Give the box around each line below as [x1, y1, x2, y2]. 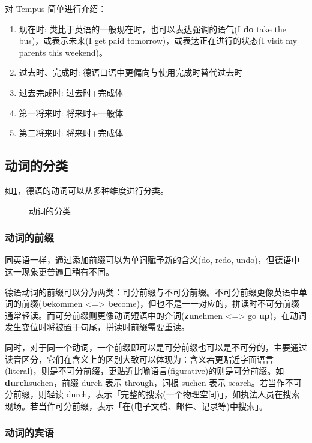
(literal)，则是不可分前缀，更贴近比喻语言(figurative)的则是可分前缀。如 [5, 364, 284, 377]
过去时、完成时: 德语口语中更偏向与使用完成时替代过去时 [19, 66, 243, 79]
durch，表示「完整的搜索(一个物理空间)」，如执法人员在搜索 [66, 388, 300, 400]
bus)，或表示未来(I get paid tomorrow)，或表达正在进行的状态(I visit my [19, 34, 297, 47]
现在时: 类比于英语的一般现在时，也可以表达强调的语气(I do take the [19, 22, 286, 35]
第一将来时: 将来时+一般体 [19, 106, 124, 119]
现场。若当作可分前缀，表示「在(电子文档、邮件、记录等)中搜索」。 [5, 399, 268, 412]
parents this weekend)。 [19, 46, 107, 58]
